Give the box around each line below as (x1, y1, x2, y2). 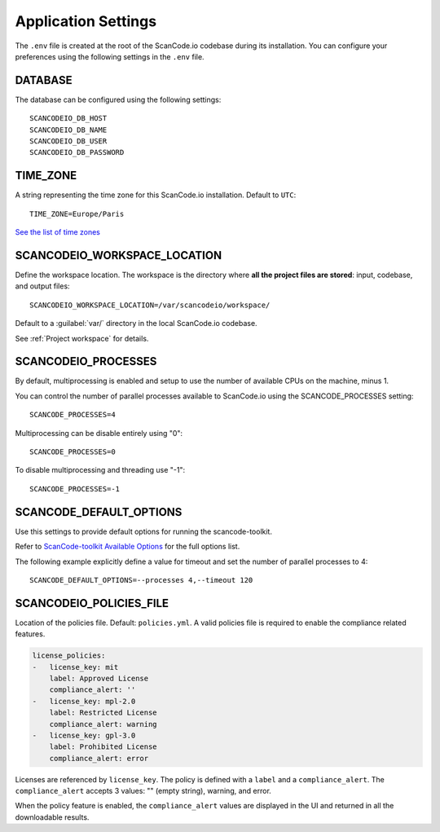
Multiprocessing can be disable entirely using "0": (15, 428, 183, 438)
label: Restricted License (49, 708, 158, 717)
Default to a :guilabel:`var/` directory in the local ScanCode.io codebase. (15, 319, 257, 328)
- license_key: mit (32, 663, 119, 671)
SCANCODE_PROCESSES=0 (29, 447, 116, 456)
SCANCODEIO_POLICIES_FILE (15, 596, 169, 610)
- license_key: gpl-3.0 (32, 730, 136, 740)
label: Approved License (49, 673, 149, 683)
